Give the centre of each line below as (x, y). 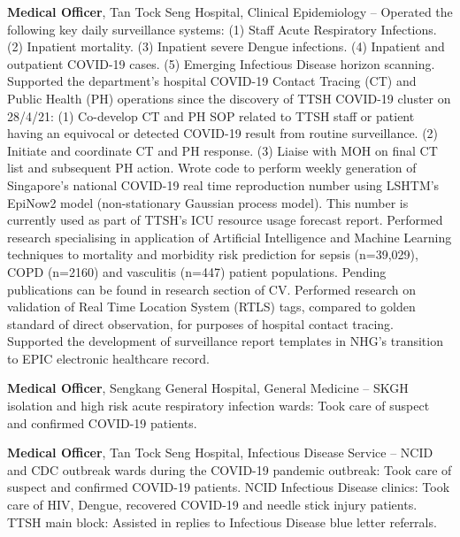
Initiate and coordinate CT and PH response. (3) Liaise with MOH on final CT (222, 150)
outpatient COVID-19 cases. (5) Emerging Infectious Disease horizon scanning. (221, 63)
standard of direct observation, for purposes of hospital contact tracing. (200, 323)
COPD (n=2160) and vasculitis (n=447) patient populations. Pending (197, 271)
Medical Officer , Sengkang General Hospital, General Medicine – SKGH (208, 388)
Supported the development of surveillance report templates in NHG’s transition (225, 341)
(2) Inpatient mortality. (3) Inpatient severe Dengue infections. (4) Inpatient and (226, 46)
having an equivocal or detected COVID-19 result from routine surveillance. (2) (223, 133)
